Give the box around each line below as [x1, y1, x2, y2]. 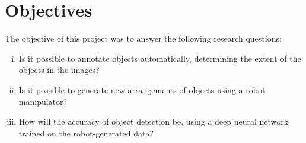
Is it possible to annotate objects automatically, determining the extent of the [18, 52, 301, 64]
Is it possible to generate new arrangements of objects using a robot [18, 83, 266, 96]
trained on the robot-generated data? [18, 126, 154, 139]
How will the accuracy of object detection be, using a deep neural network [18, 115, 289, 128]
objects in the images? [18, 63, 100, 76]
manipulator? [18, 95, 68, 107]
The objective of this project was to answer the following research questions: [5, 32, 282, 45]
